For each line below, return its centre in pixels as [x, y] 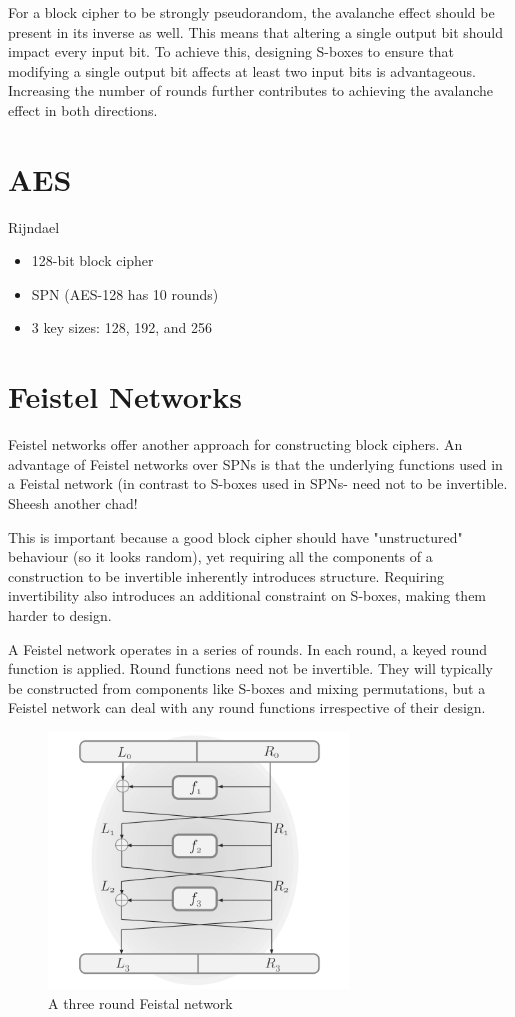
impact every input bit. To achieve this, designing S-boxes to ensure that [231, 51]
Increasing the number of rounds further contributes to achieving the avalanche [251, 90]
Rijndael [34, 226]
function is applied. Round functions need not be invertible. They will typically [251, 668]
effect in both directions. [83, 109]
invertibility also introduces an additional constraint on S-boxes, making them [247, 595]
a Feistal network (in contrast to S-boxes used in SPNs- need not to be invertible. [258, 483]
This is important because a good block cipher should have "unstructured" [235, 536]
